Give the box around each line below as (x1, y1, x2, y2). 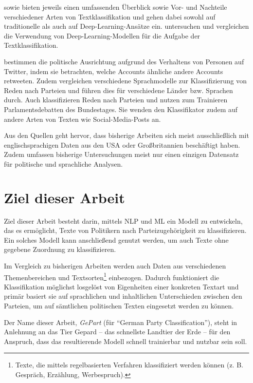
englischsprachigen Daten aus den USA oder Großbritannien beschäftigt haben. (4, 139, 240, 150)
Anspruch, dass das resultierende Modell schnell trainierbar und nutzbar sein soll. (4, 336, 247, 346)
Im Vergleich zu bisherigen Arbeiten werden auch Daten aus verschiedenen (4, 261, 226, 270)
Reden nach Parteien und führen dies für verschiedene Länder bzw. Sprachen (4, 85, 233, 95)
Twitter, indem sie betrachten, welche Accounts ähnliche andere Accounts (4, 66, 223, 76)
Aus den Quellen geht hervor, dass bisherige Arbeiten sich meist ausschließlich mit (4, 130, 249, 140)
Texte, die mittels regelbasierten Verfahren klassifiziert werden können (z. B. (15, 360, 243, 370)
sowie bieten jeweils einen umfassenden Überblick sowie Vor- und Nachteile (4, 2, 227, 12)
